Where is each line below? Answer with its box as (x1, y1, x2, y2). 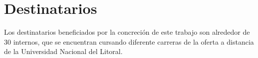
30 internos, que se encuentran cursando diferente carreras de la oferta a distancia (4, 36, 254, 47)
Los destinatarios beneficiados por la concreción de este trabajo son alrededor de (4, 27, 250, 37)
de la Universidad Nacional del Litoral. (4, 46, 123, 57)
